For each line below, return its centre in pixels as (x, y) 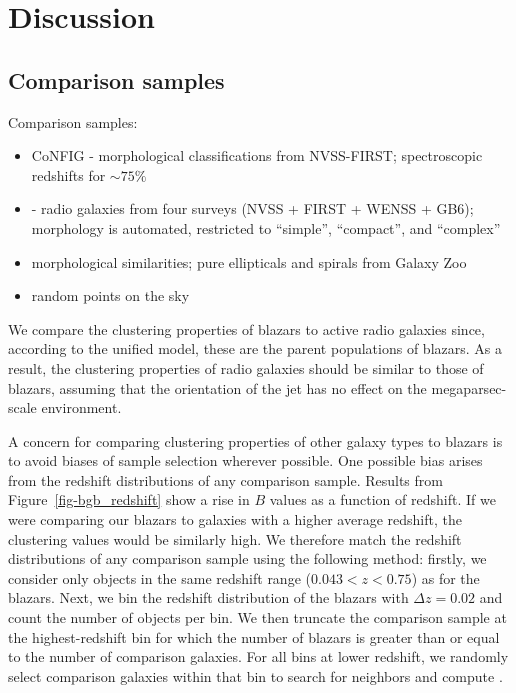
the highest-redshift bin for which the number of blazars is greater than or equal (254, 636)
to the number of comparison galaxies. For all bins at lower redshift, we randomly (258, 656)
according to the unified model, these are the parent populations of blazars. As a (255, 348)
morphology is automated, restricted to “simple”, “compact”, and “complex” (266, 227)
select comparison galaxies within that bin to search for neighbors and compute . (255, 675)
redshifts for (68, 174)
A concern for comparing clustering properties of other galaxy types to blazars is (255, 440)
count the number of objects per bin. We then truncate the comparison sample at (257, 617)
